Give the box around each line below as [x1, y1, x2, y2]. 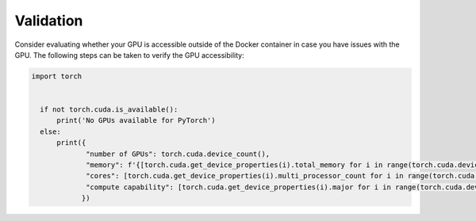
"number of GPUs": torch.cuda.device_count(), [86, 149, 271, 158]
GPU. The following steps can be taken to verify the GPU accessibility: [14, 50, 245, 59]
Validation [14, 12, 83, 29]
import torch [31, 71, 83, 81]
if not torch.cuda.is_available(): [40, 105, 178, 114]
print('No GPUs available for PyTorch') [56, 116, 216, 125]
